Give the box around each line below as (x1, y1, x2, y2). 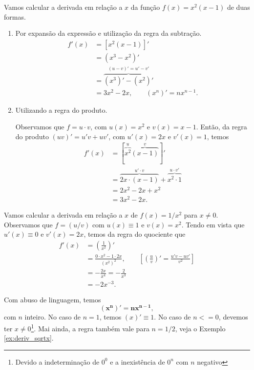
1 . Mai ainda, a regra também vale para (31, 321, 149, 333)
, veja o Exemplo (175, 323, 226, 333)
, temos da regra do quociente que (84, 229, 186, 239)
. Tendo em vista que (181, 219, 245, 229)
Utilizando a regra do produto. (15, 105, 107, 115)
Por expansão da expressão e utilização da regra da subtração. (15, 28, 202, 38)
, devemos (218, 312, 248, 322)
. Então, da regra (196, 122, 247, 132)
